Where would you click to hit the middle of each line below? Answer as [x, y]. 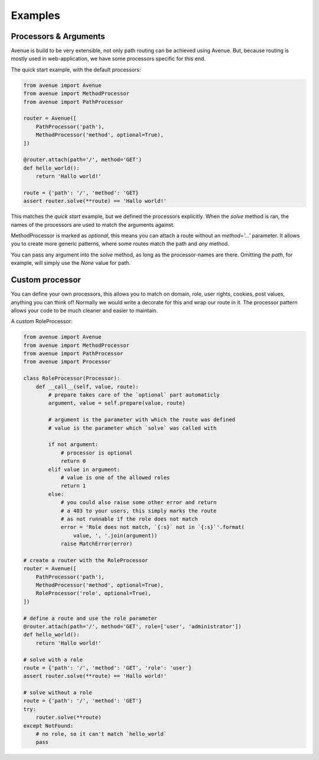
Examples [35, 15]
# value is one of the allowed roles [115, 478]
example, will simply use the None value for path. [71, 263]
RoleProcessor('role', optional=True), [94, 593]
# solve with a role [53, 660]
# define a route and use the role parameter [90, 618]
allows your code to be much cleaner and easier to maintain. [84, 310]
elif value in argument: [84, 469]
